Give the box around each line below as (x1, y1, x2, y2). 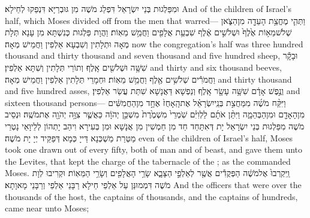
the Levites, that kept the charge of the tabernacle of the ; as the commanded (5, 155, 291, 167)
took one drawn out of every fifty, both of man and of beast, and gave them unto (5, 143, 303, 156)
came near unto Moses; (5, 202, 89, 214)
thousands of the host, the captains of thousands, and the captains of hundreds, (5, 190, 298, 202)
